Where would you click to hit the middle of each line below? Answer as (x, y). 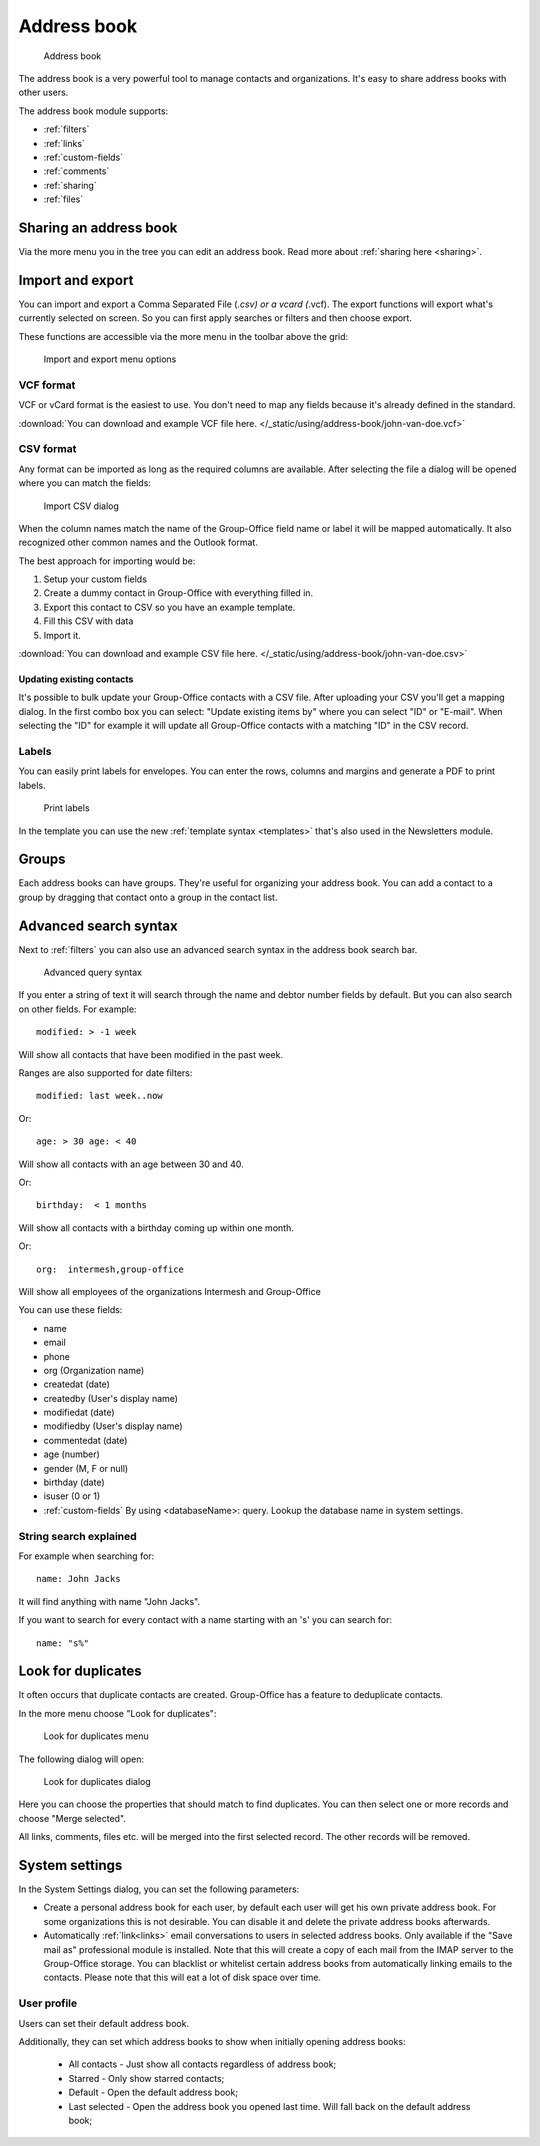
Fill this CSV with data (88, 621)
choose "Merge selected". (72, 1818)
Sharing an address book (98, 227)
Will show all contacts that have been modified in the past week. (151, 1054)
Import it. (62, 635)
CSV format (47, 449)
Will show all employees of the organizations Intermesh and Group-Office (170, 1291)
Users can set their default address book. (104, 2023)
